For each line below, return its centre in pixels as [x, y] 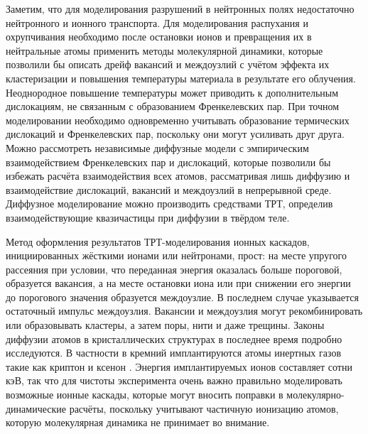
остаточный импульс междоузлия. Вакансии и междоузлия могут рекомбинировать [184, 311]
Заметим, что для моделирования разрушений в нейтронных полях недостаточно [180, 9]
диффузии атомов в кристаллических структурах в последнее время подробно [174, 338]
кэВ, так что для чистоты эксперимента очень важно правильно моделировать [174, 380]
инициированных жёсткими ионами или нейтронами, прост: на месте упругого [176, 255]
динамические [36, 408]
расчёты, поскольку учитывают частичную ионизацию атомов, [204, 408]
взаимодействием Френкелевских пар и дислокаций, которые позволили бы [168, 162]
